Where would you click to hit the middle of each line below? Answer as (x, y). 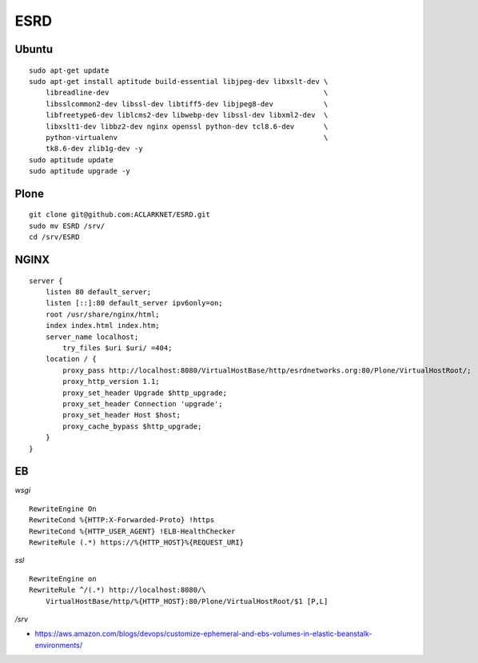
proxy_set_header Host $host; (122, 415)
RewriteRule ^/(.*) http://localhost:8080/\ (118, 590)
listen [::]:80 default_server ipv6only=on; (134, 303)
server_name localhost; (92, 337)
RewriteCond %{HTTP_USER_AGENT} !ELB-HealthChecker (132, 531)
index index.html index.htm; (102, 326)
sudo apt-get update (69, 70)
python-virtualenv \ (187, 137)
